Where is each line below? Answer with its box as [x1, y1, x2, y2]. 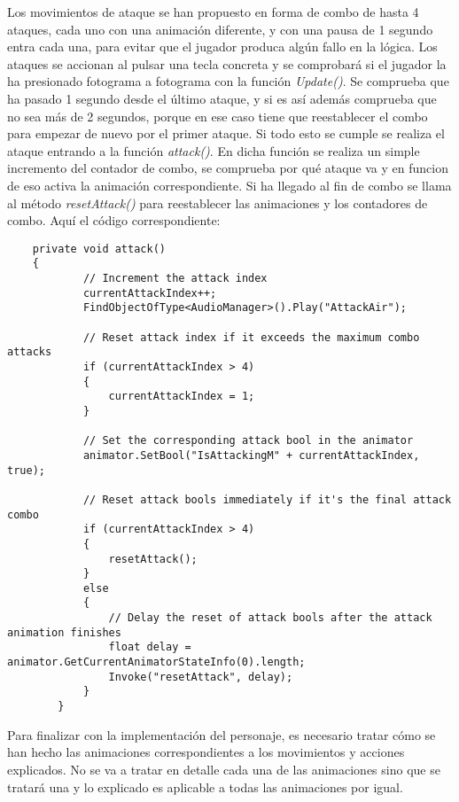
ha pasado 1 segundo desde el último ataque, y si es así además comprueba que [7, 89, 437, 107]
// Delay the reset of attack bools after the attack [108, 611, 432, 625]
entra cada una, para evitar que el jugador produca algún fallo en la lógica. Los [7, 37, 438, 56]
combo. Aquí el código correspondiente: [7, 211, 221, 230]
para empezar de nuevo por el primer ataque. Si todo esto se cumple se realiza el [7, 124, 445, 143]
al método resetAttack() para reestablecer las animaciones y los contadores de [7, 193, 428, 212]
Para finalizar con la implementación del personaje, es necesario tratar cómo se [7, 725, 436, 744]
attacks [7, 346, 52, 359]
